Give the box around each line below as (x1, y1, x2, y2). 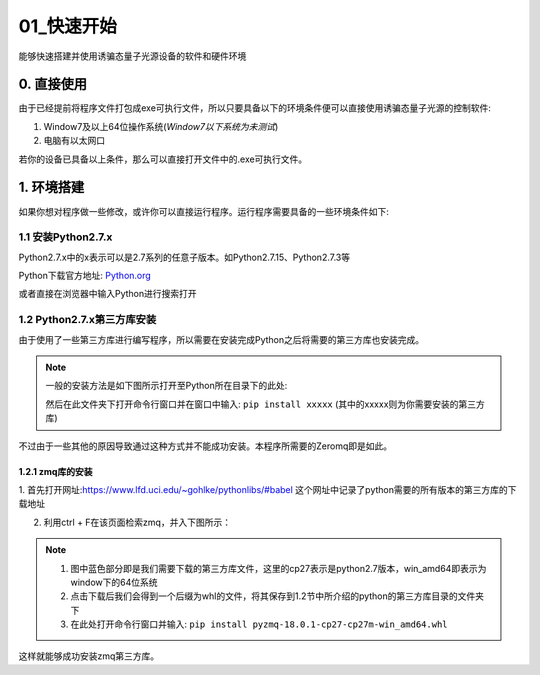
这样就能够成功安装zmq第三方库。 (18, 650, 160, 662)
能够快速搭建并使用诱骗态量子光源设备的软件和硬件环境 (18, 50, 247, 62)
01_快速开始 (18, 15, 117, 37)
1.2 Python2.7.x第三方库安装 (18, 313, 157, 327)
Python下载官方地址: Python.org (18, 270, 152, 282)
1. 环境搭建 (18, 179, 85, 196)
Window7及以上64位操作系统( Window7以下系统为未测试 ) (43, 120, 279, 132)
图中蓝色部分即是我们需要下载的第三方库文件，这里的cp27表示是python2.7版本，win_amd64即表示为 (70, 562, 487, 574)
